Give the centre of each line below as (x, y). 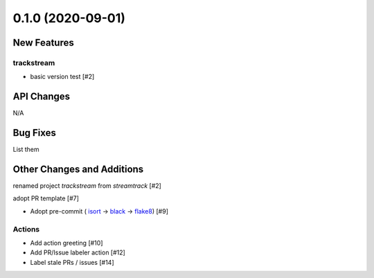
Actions (26, 229)
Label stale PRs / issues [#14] (72, 262)
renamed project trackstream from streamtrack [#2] (87, 186)
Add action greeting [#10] (66, 243)
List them (26, 150)
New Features (43, 43)
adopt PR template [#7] (46, 198)
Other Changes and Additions (78, 169)
